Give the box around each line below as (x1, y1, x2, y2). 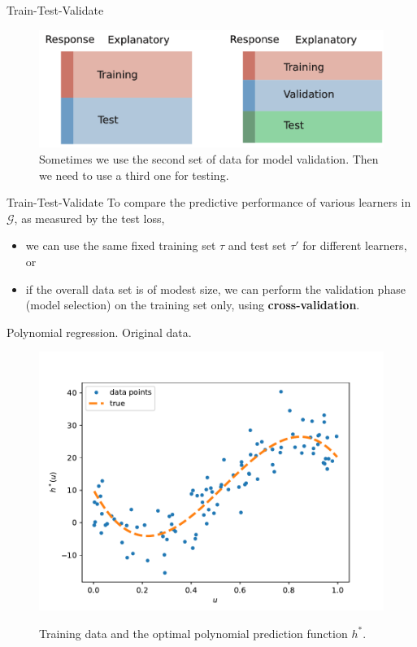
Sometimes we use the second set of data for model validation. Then (39, 151, 379, 168)
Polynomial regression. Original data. (7, 323, 192, 340)
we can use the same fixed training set (25, 237, 216, 254)
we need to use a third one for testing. (39, 166, 229, 183)
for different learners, (302, 237, 407, 254)
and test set (228, 237, 287, 254)
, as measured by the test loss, (14, 209, 165, 226)
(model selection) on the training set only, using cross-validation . (25, 296, 360, 313)
